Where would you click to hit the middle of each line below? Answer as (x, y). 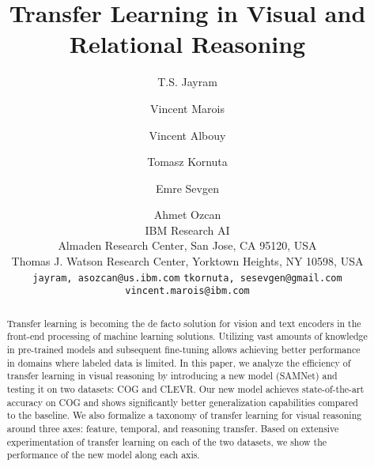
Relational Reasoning (187, 44)
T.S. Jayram (187, 82)
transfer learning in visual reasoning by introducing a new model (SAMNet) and (172, 376)
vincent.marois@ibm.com (187, 291)
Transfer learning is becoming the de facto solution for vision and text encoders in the (184, 323)
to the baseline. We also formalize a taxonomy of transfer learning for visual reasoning (184, 415)
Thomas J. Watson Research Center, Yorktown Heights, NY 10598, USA (187, 261)
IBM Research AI (187, 230)
